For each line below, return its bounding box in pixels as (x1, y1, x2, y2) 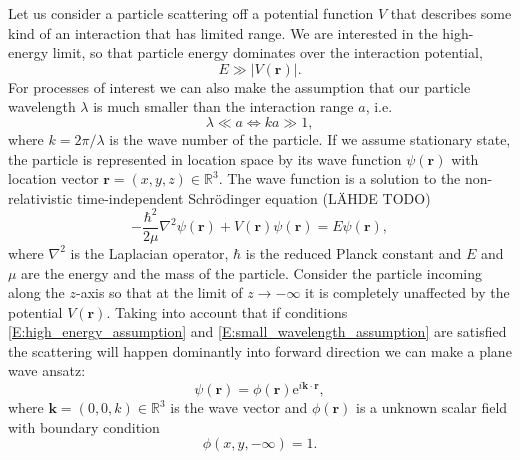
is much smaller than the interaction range (93, 96, 354, 117)
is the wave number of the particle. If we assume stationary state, (109, 128, 511, 149)
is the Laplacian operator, (70, 242, 229, 263)
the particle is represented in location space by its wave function (8, 148, 402, 169)
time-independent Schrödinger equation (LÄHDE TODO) (76, 187, 431, 208)
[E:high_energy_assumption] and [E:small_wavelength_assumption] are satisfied (8, 321, 507, 342)
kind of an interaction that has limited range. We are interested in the (8, 22, 438, 43)
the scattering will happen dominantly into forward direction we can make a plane (8, 340, 512, 361)
